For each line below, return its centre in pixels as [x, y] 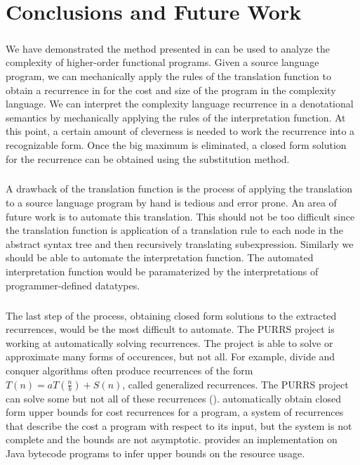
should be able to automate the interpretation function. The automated [160, 257]
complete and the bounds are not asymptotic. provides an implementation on [172, 439]
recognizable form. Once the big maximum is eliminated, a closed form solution [176, 144]
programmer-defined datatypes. [73, 285]
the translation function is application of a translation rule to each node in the [175, 230]
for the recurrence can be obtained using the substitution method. [148, 158]
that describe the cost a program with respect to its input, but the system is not [179, 425]
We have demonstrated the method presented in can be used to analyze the [168, 48]
